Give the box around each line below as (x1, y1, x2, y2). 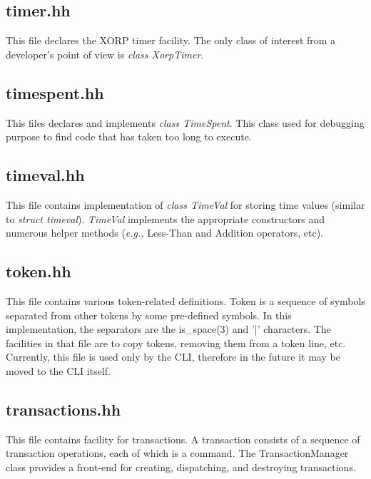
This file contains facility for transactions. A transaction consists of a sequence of (6, 431, 360, 446)
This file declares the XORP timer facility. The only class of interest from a (6, 33, 336, 48)
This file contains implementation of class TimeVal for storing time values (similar (6, 197, 365, 212)
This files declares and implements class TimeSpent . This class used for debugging (6, 115, 365, 130)
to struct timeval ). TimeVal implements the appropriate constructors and (6, 211, 325, 226)
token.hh (6, 260, 71, 282)
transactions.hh (6, 398, 121, 420)
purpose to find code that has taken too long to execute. (6, 129, 252, 144)
